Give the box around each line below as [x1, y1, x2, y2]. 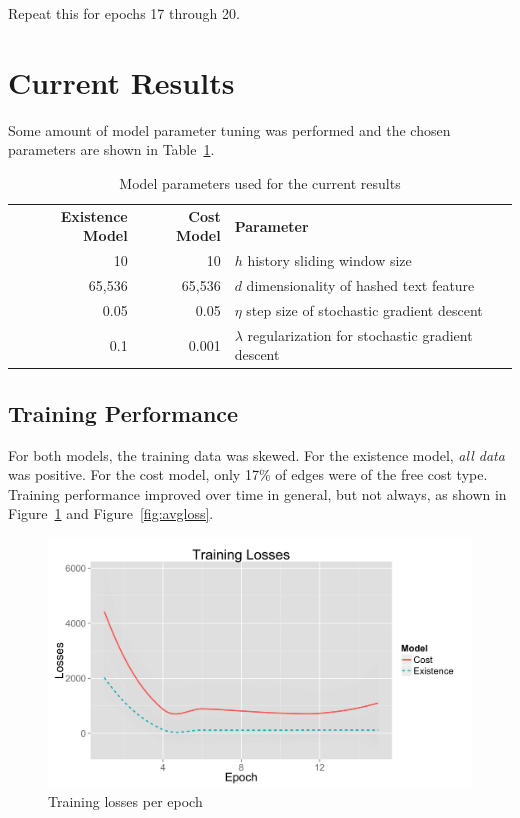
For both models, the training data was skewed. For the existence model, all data [8, 444, 505, 465]
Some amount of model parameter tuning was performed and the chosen [8, 119, 451, 140]
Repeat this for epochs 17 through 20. [8, 3, 240, 23]
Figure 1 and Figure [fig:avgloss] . [8, 503, 214, 524]
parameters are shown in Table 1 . [8, 139, 215, 160]
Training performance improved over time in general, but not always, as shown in [8, 483, 507, 504]
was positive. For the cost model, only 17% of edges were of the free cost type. [8, 464, 488, 485]
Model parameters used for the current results [119, 172, 401, 193]
